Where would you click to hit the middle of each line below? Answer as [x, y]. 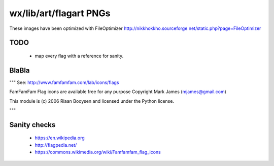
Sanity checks [32, 125]
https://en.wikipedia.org [60, 138]
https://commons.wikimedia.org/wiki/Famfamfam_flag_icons [98, 152]
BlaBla [20, 70]
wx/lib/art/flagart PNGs [60, 13]
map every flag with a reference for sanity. [79, 56]
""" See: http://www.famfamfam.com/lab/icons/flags [64, 82]
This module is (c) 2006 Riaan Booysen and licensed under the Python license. [92, 101]
